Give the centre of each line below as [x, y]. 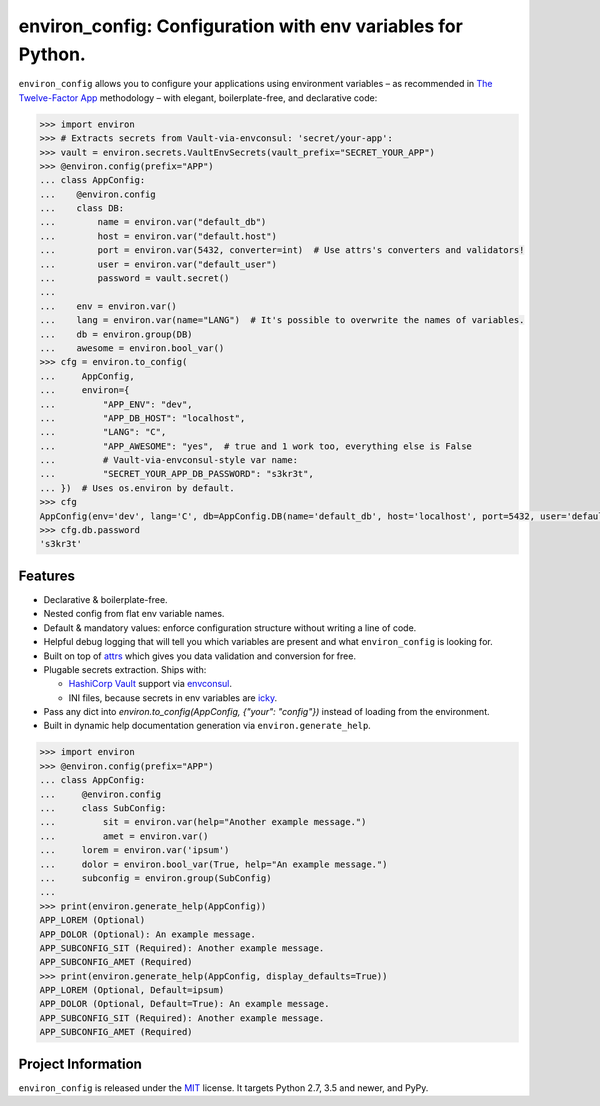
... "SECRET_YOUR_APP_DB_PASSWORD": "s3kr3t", [176, 474]
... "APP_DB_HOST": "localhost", [142, 418]
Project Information [80, 1063]
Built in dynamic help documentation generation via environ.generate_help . [207, 726]
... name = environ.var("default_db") [153, 222]
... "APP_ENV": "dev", [116, 404]
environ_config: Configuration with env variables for [241, 26]
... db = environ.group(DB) [116, 334]
